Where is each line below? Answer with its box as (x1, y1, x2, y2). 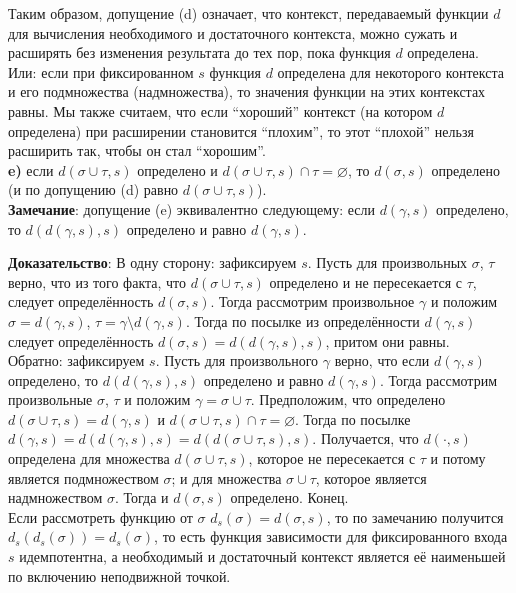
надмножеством (8, 487, 103, 508)
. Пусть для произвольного (155, 350, 319, 371)
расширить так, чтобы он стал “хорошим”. (8, 140, 266, 161)
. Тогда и (114, 487, 169, 508)
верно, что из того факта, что (8, 271, 187, 292)
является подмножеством (8, 467, 159, 488)
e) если (8, 159, 54, 180)
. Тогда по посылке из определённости (185, 310, 420, 331)
